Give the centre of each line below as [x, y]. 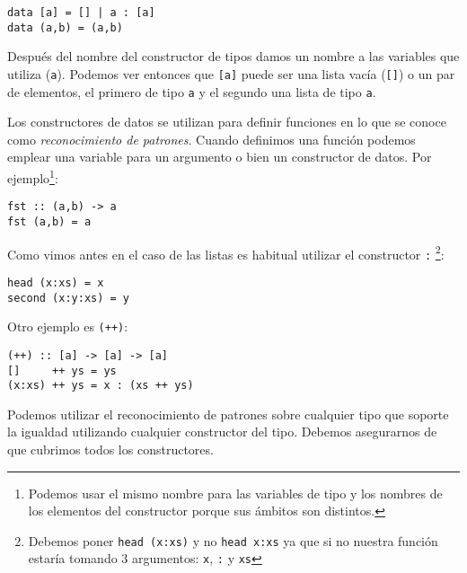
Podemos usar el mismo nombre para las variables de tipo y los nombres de [235, 493]
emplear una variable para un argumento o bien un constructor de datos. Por [220, 157]
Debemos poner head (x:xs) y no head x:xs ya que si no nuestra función [233, 540]
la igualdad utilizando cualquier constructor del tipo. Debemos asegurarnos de [222, 432]
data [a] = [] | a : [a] [81, 13]
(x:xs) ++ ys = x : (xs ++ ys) [101, 386]
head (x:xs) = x [56, 282]
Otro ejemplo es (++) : [68, 326]
